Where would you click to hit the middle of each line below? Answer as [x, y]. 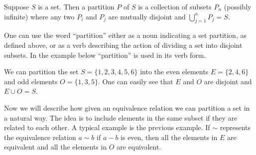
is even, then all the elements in [169, 137]
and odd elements [31, 81]
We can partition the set [41, 72]
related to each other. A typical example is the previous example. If [107, 127]
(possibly [238, 6]
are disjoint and [228, 81]
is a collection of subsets [175, 6]
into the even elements [174, 72]
